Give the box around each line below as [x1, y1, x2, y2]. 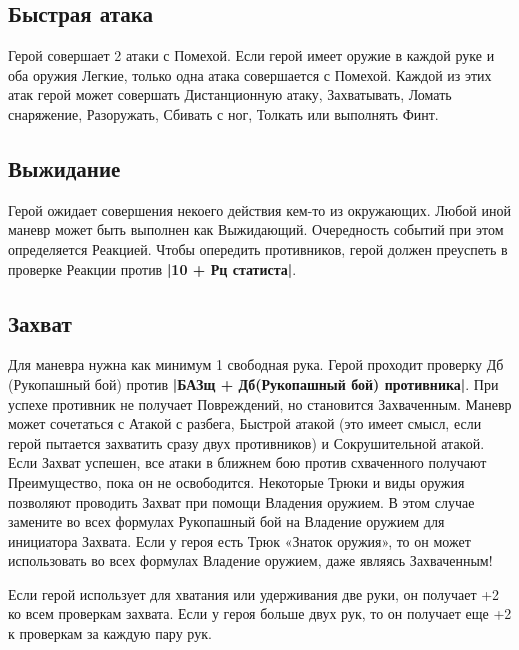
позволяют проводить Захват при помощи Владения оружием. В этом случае [8, 491, 475, 512]
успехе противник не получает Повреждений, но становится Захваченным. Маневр [8, 393, 512, 414]
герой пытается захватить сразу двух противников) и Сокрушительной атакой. [8, 432, 485, 453]
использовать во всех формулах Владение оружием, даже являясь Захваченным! [8, 550, 493, 571]
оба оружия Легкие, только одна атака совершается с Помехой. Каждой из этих [8, 64, 492, 85]
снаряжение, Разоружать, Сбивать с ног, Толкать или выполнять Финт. [8, 103, 439, 124]
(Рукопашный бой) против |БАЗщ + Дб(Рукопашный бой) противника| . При [8, 373, 499, 394]
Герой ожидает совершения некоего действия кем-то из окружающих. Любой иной [8, 199, 511, 220]
